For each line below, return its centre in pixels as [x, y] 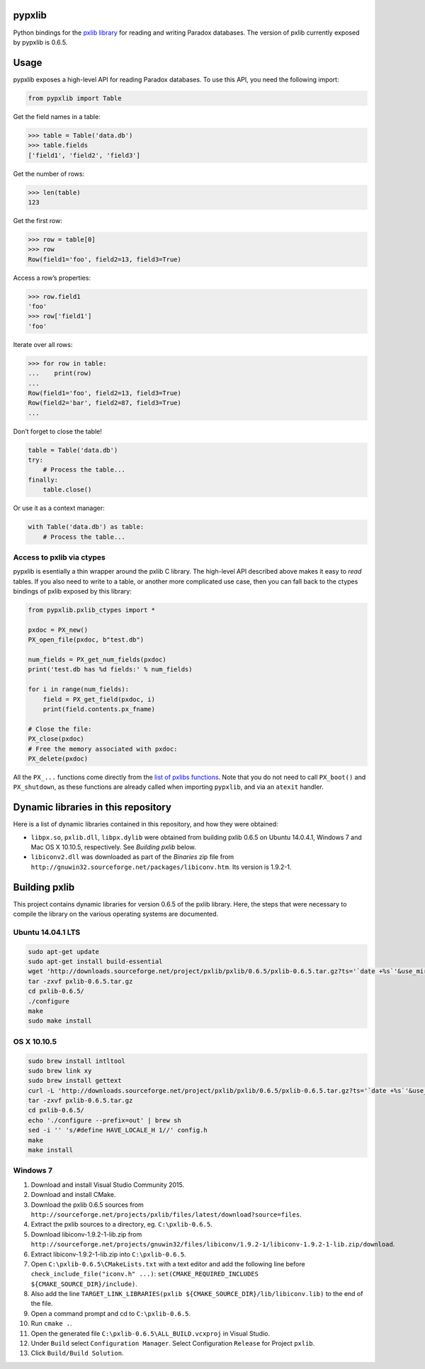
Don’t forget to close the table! [57, 431]
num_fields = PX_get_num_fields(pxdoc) [97, 660]
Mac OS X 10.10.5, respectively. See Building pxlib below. [113, 847]
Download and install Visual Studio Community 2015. [108, 1185]
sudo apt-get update [63, 952]
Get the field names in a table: [57, 116]
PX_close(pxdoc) [56, 739]
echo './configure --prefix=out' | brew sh [105, 1120]
